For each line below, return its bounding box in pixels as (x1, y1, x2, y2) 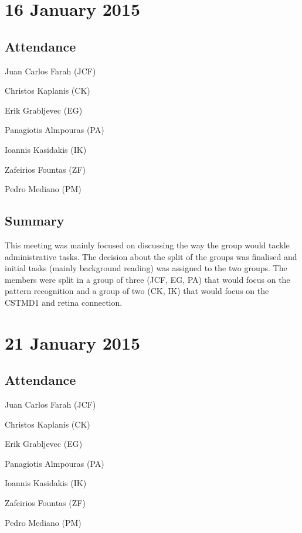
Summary (5, 211, 65, 230)
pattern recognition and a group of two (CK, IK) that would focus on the (5, 285, 269, 297)
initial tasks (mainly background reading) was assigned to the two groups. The (5, 262, 287, 274)
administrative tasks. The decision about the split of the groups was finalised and (5, 250, 297, 262)
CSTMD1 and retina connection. (5, 296, 123, 308)
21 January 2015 (5, 330, 141, 354)
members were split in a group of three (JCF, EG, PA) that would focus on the (5, 273, 290, 285)
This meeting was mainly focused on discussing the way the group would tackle (5, 238, 290, 251)
